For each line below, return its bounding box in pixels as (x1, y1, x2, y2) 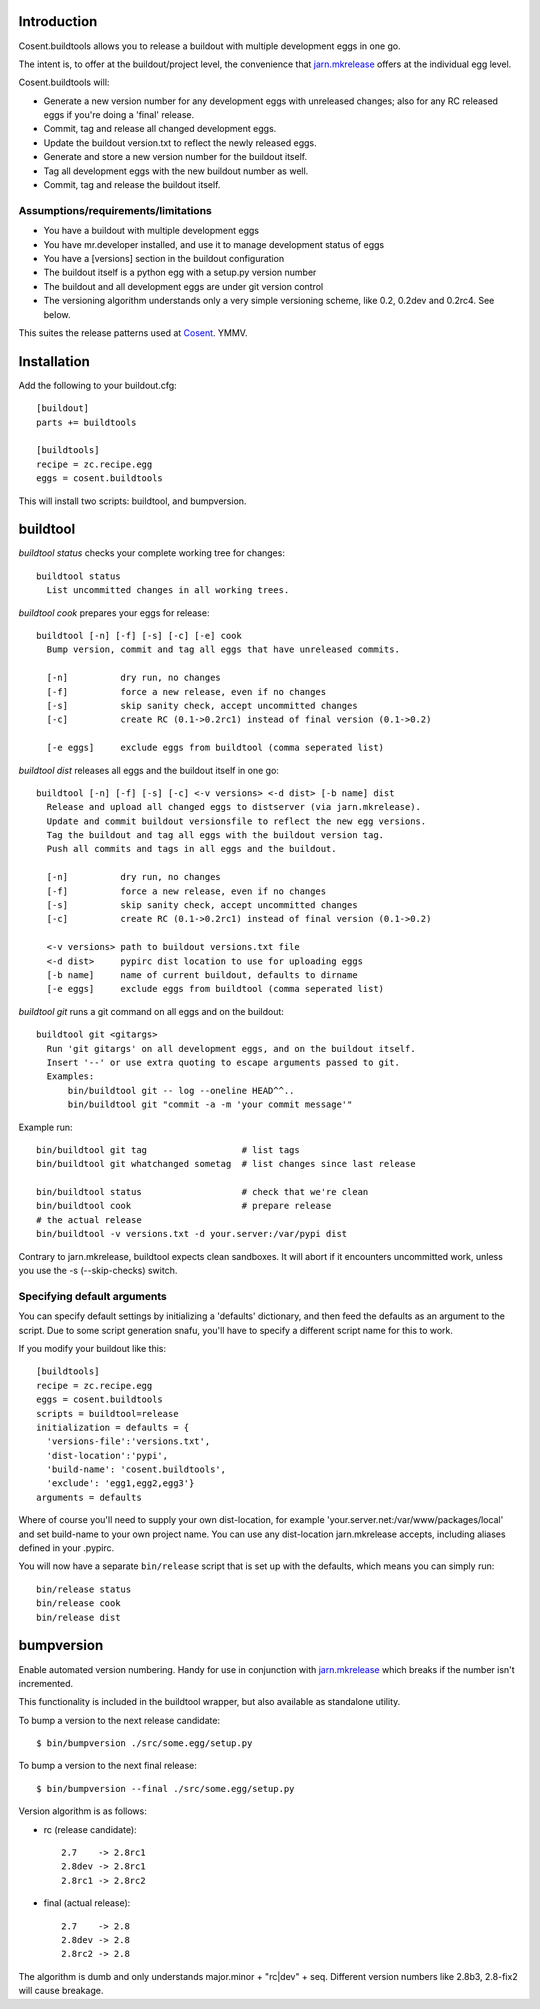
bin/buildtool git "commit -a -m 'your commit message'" (67, 1099, 353, 1110)
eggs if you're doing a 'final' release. (43, 109, 195, 121)
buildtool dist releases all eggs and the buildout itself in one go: (18, 764, 280, 776)
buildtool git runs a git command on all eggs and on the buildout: (18, 1005, 285, 1017)
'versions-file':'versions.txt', (46, 1436, 211, 1447)
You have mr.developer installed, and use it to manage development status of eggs (43, 238, 385, 250)
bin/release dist (36, 1611, 121, 1623)
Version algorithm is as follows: (18, 1805, 147, 1817)
